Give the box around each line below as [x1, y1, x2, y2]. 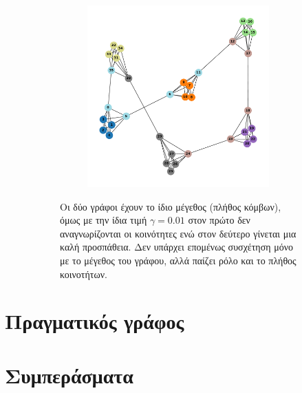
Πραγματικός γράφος [5, 307, 184, 335]
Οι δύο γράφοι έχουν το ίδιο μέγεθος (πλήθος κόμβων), [60, 199, 281, 213]
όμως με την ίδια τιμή [60, 213, 147, 227]
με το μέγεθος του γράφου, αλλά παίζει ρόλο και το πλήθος [60, 253, 296, 267]
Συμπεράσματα [5, 361, 133, 389]
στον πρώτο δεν [188, 213, 250, 227]
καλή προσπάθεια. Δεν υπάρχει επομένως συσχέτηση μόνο [60, 240, 294, 254]
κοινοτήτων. [60, 266, 107, 281]
